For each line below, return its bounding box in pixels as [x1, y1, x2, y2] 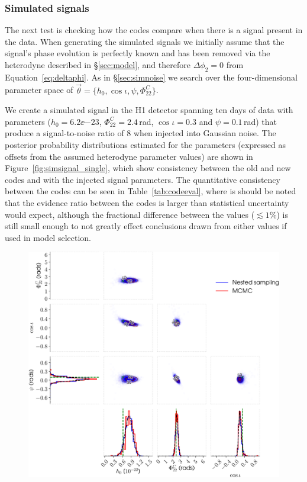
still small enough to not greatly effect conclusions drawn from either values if [5, 220, 287, 232]
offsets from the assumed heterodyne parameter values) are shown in [5, 150, 253, 162]
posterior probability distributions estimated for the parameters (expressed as [5, 138, 286, 150]
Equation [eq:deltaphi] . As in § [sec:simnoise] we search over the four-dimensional [5, 70, 298, 83]
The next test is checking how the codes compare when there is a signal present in [5, 24, 303, 36]
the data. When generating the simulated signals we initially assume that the [5, 35, 285, 47]
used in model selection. [5, 231, 91, 243]
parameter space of [5, 83, 73, 96]
